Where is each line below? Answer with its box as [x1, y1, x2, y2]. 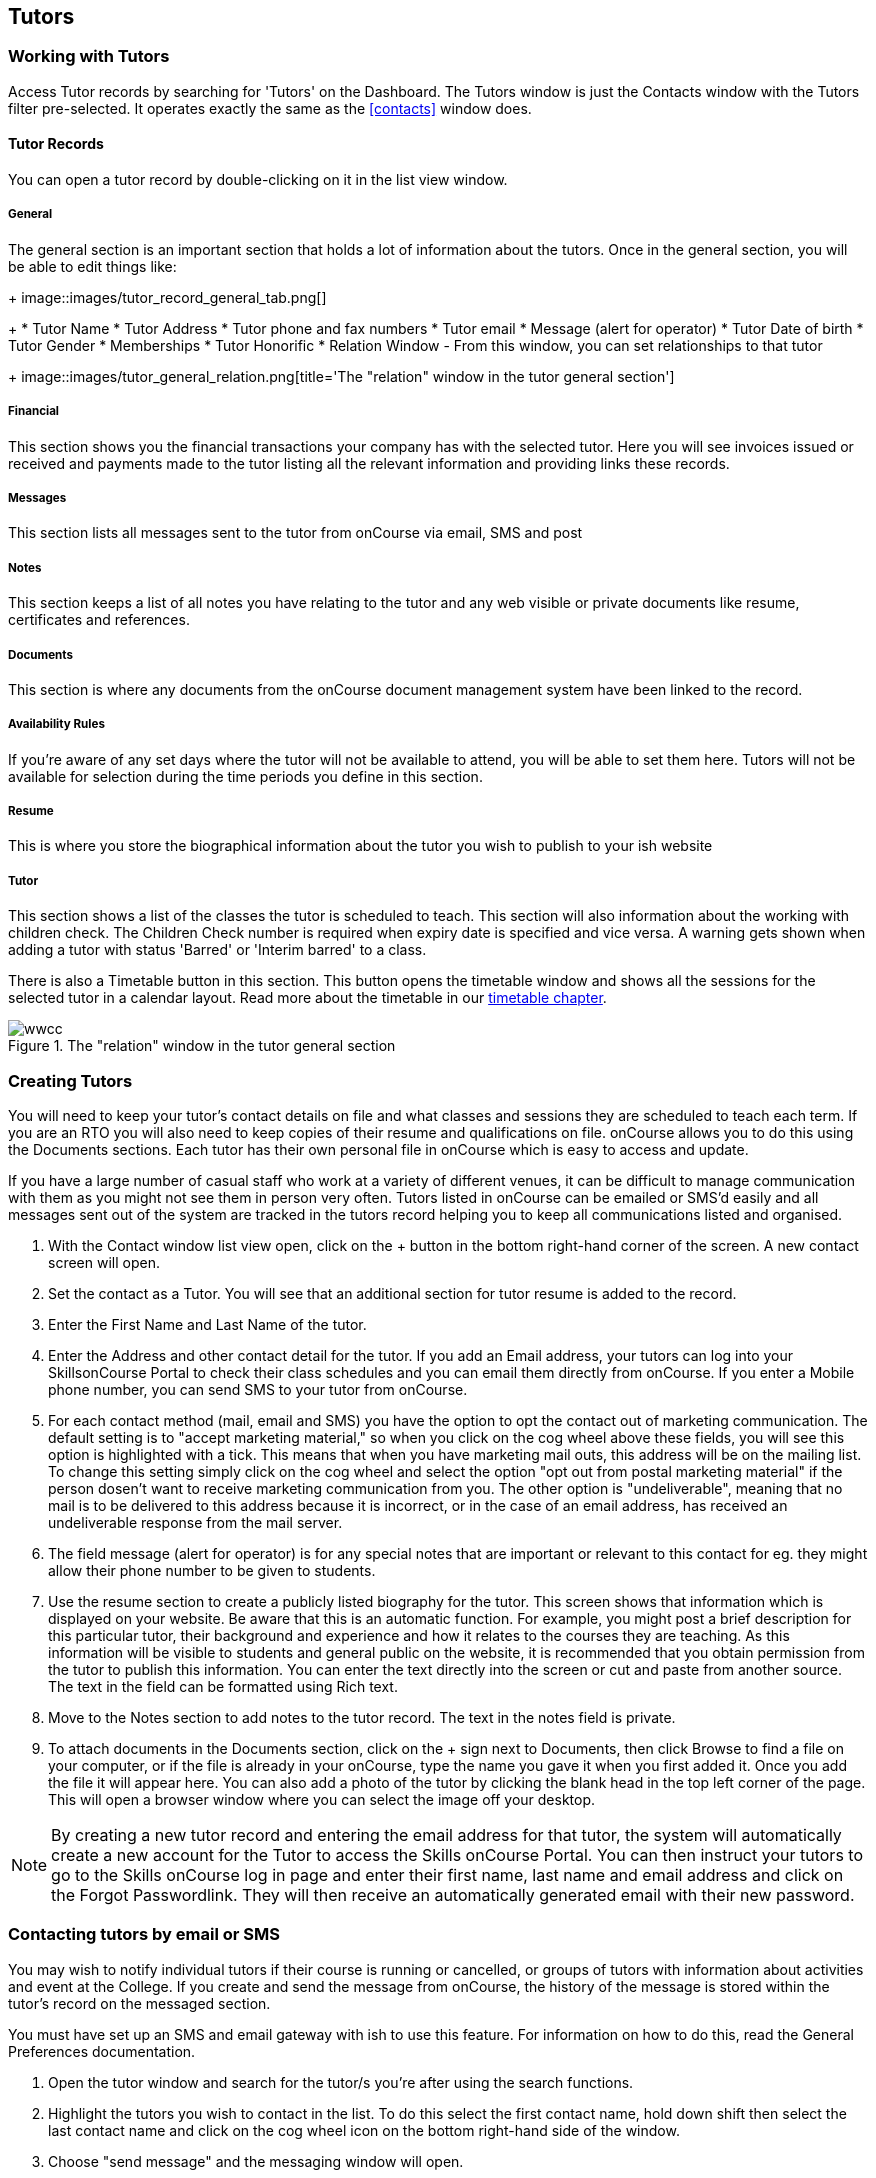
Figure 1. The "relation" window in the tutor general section [8, 1037, 396, 1055]
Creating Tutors [8, 1070, 133, 1091]
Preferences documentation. [8, 2042, 196, 2060]
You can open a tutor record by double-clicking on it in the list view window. [8, 171, 508, 189]
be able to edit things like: [8, 257, 177, 275]
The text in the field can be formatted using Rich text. [48, 1678, 398, 1696]
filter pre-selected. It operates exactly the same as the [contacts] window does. [8, 99, 532, 117]
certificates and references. [8, 611, 190, 629]
